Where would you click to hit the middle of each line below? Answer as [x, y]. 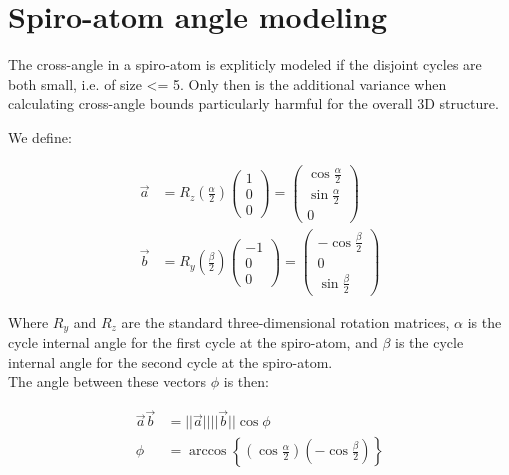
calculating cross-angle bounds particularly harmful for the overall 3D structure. [253, 103]
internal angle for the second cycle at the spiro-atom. [170, 361]
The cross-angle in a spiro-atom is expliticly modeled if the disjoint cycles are [245, 64]
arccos [208, 451]
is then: [246, 381]
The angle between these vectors [107, 381]
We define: [40, 136]
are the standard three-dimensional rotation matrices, [285, 321]
